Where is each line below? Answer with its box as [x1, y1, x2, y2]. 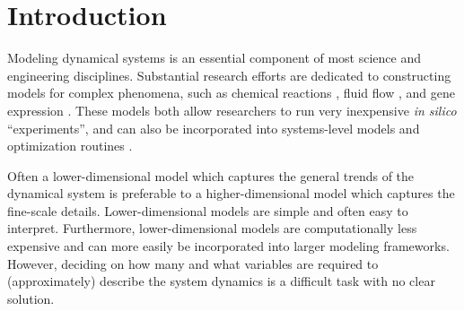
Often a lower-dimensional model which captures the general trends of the [7, 166, 415, 185]
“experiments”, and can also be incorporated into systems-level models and [7, 118, 420, 137]
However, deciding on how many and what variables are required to [7, 254, 379, 272]
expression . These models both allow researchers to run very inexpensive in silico [7, 100, 457, 119]
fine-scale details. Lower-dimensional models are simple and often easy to [7, 201, 408, 220]
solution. [7, 289, 55, 307]
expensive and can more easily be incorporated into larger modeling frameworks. [7, 237, 450, 255]
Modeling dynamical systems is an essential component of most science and [7, 48, 422, 67]
